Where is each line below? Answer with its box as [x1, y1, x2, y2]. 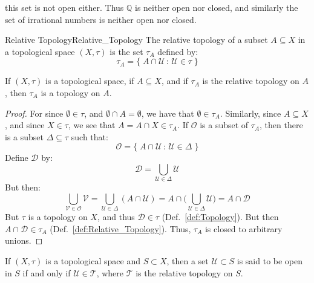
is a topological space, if [45, 74, 134, 87]
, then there [260, 119, 303, 131]
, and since [5, 119, 45, 131]
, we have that [141, 106, 194, 119]
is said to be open [237, 254, 303, 267]
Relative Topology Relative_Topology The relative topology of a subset [5, 33, 268, 46]
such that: [71, 130, 108, 143]
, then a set [166, 254, 209, 267]
